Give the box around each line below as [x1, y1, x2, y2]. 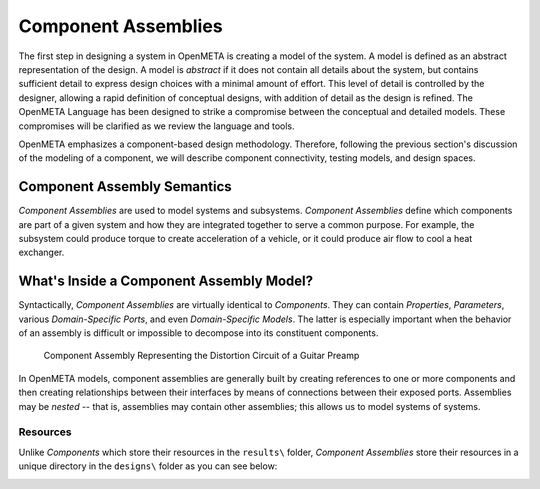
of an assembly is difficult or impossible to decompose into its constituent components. [18, 327, 379, 339]
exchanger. [18, 246, 65, 259]
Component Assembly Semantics [18, 178, 232, 195]
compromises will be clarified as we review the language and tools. [18, 120, 295, 132]
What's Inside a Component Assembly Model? [18, 273, 314, 290]
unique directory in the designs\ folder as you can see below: [18, 460, 278, 472]
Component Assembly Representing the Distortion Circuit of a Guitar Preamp [43, 350, 360, 362]
